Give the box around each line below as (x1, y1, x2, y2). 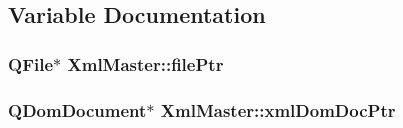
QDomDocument (8, 97, 147, 122)
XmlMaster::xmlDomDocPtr (160, 97, 396, 122)
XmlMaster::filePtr (67, 51, 224, 76)
